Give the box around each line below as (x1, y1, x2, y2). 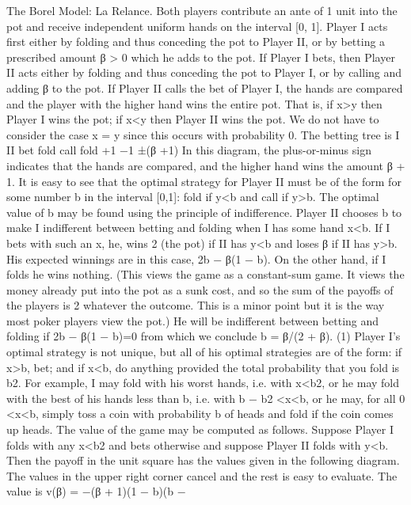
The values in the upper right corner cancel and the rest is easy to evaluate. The (6, 467, 398, 484)
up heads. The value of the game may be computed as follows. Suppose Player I (6, 421, 394, 438)
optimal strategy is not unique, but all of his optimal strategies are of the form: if (6, 344, 402, 360)
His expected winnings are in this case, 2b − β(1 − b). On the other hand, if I (6, 250, 386, 267)
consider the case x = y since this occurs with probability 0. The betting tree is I (6, 126, 400, 142)
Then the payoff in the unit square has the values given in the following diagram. (6, 452, 400, 469)
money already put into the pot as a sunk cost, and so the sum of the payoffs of (6, 281, 394, 298)
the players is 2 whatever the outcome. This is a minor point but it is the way (6, 297, 385, 313)
